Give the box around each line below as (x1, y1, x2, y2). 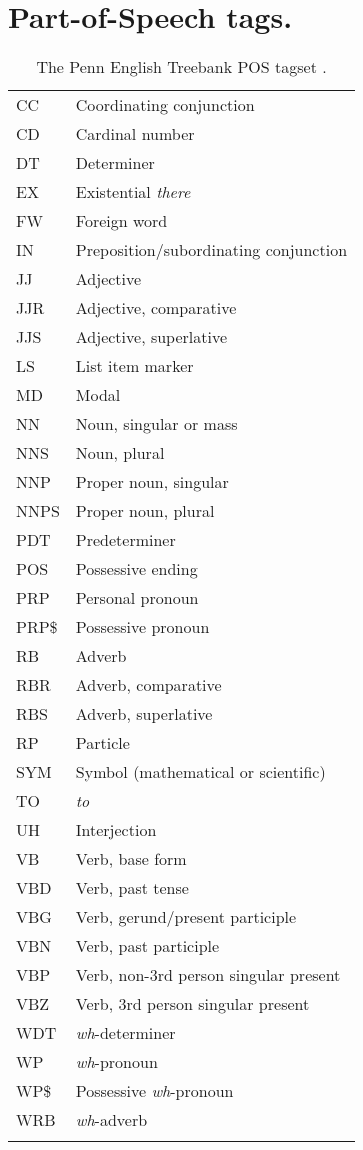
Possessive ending (75, 557, 198, 581)
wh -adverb (75, 1108, 148, 1132)
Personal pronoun (75, 586, 199, 610)
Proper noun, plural (75, 499, 215, 523)
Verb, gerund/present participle (75, 905, 297, 929)
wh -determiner (75, 1021, 176, 1045)
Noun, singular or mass (75, 412, 238, 436)
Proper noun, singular (75, 470, 229, 494)
